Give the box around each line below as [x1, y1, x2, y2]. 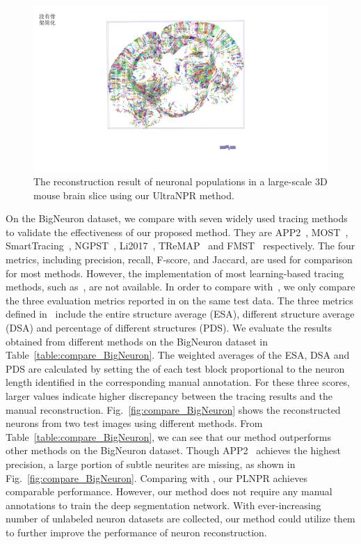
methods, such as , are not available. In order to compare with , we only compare [6, 279, 355, 294]
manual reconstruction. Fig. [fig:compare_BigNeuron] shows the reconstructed [6, 402, 341, 417]
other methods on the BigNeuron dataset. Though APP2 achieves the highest [6, 443, 342, 458]
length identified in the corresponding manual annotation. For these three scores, [6, 375, 351, 389]
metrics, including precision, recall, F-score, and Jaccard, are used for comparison [6, 252, 353, 267]
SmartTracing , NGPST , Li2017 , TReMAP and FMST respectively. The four [6, 238, 355, 253]
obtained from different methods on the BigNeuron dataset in [6, 334, 268, 348]
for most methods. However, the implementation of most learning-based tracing [6, 265, 344, 280]
